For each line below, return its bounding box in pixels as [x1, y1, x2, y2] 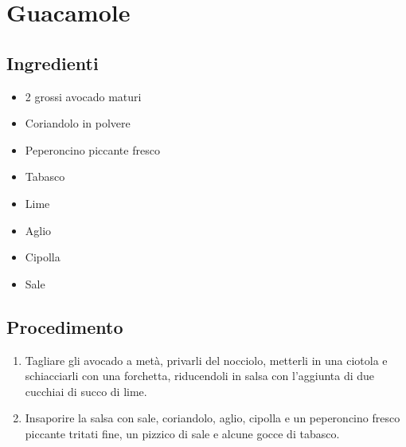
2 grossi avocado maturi [25, 88, 142, 104]
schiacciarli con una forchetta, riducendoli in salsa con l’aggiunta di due [25, 367, 375, 384]
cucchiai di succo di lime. [25, 382, 147, 399]
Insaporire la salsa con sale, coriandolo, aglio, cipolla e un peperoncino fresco [25, 410, 400, 426]
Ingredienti [6, 50, 99, 75]
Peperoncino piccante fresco [25, 141, 160, 158]
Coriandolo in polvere [25, 115, 131, 131]
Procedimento [6, 314, 123, 339]
